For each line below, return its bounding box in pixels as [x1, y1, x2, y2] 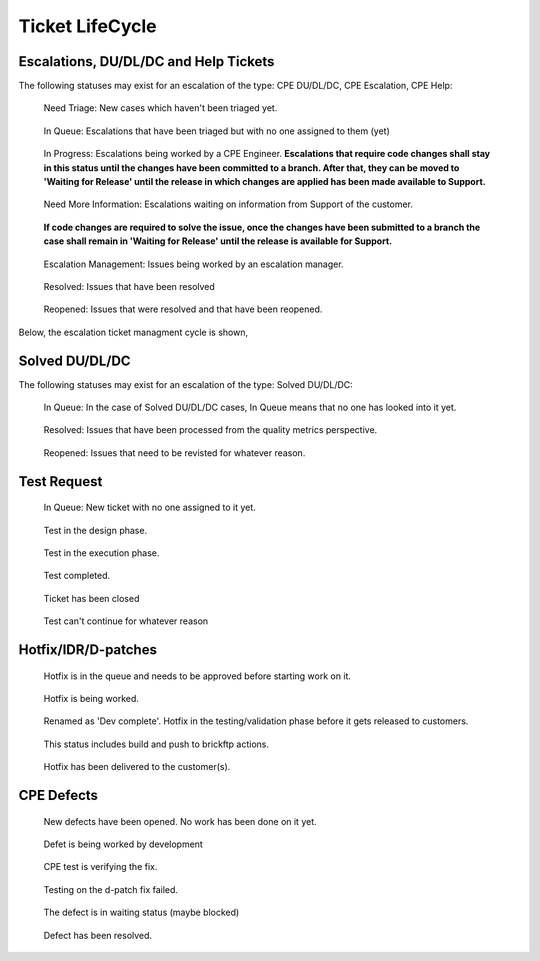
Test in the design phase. [43, 524, 148, 536]
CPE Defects [18, 786, 99, 804]
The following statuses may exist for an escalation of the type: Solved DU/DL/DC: [18, 378, 354, 390]
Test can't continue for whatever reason [43, 615, 209, 627]
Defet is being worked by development [43, 838, 204, 850]
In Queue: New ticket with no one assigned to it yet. [43, 501, 257, 514]
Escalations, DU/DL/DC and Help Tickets [18, 53, 275, 70]
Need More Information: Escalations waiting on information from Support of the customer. [43, 198, 414, 210]
